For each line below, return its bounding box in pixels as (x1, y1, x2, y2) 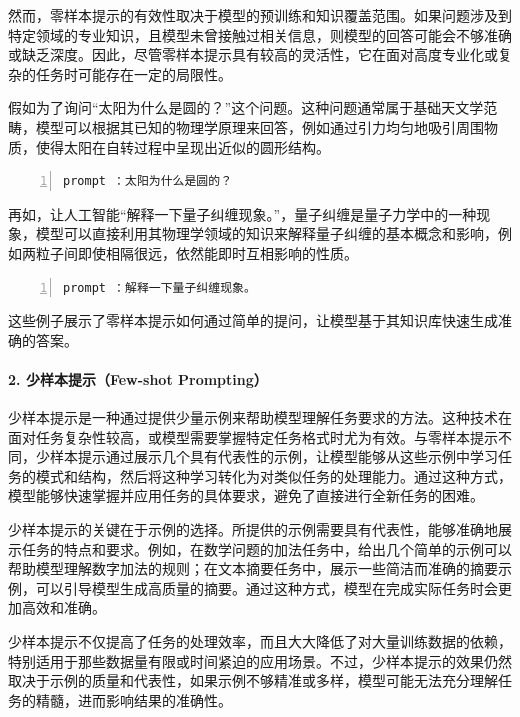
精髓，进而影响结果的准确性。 (35, 689, 232, 710)
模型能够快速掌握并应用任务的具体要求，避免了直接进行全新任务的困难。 (8, 485, 484, 506)
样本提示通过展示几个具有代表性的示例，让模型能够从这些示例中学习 (49, 446, 498, 467)
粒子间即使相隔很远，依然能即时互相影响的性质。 (35, 242, 358, 263)
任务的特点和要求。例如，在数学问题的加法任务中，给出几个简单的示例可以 (21, 538, 512, 559)
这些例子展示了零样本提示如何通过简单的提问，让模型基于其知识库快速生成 (8, 310, 498, 331)
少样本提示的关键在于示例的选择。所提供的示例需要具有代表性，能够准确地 (8, 519, 498, 540)
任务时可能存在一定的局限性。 (35, 63, 232, 84)
